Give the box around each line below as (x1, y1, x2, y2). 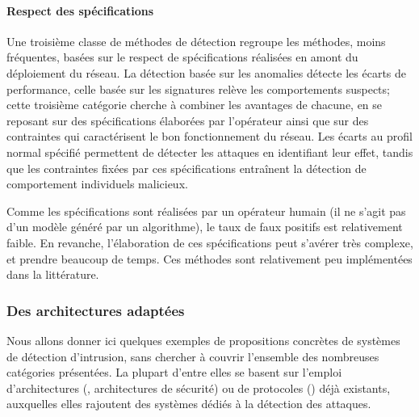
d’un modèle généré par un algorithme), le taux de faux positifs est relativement (6, 218, 403, 235)
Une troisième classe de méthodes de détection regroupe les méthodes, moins (6, 32, 386, 49)
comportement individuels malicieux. (6, 175, 188, 192)
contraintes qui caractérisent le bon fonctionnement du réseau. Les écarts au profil (6, 128, 413, 145)
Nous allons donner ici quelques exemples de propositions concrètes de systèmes (6, 331, 400, 348)
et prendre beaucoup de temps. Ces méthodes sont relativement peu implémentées (6, 250, 413, 267)
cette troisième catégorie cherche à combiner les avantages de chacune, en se (6, 96, 383, 113)
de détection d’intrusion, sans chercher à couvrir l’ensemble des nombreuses (6, 347, 379, 364)
